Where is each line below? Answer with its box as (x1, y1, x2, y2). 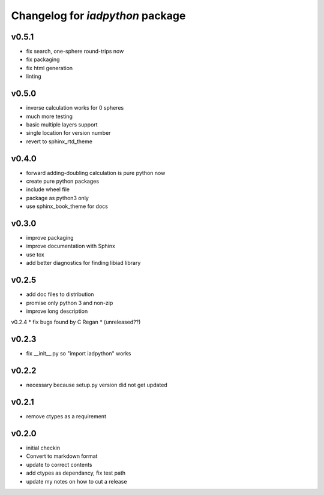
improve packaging (26, 234, 74, 242)
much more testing (26, 113, 73, 120)
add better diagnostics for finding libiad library (26, 259, 141, 267)
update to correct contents (26, 461, 92, 468)
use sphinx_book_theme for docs (26, 203, 108, 210)
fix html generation (26, 64, 73, 71)
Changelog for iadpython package (11, 9, 186, 22)
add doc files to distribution (26, 291, 94, 298)
